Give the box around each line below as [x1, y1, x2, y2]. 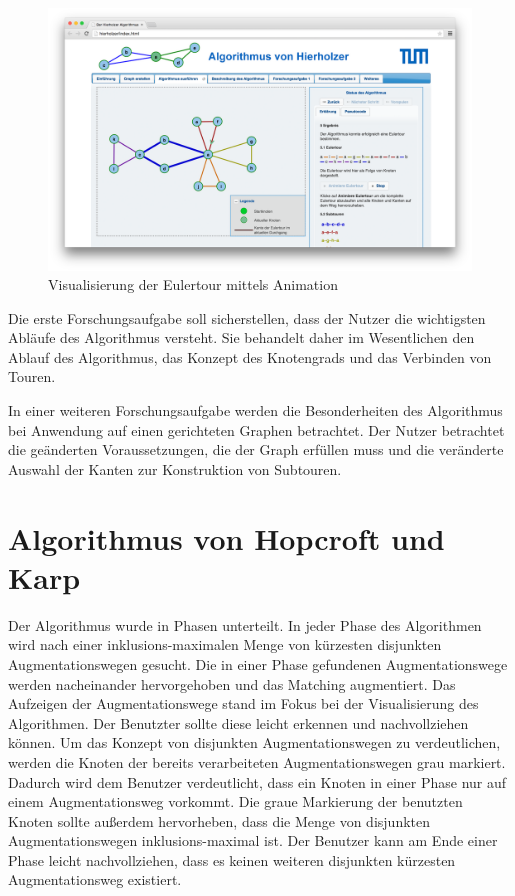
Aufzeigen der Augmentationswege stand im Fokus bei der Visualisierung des [8, 693, 479, 714]
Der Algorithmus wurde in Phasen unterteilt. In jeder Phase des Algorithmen [8, 614, 482, 635]
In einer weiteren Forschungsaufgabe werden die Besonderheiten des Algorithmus [8, 400, 503, 421]
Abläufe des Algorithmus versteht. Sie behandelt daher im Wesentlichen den [8, 327, 475, 348]
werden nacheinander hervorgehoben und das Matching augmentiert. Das [8, 673, 456, 694]
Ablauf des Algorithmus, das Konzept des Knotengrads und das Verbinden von [8, 346, 492, 367]
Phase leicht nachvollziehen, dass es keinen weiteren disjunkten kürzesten [8, 849, 456, 870]
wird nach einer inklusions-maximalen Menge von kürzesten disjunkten [8, 634, 442, 655]
